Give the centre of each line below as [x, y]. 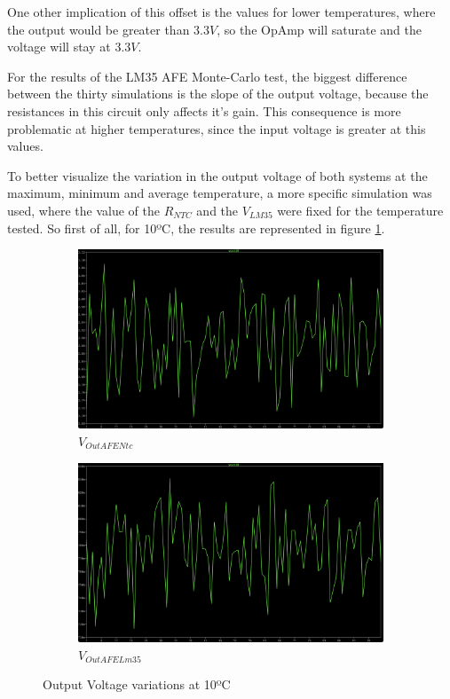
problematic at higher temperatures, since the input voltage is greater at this [217, 128]
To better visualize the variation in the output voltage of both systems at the [217, 175]
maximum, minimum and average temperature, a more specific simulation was [220, 193]
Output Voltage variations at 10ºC [137, 684]
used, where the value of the [83, 210]
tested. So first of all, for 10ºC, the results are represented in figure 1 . [196, 228]
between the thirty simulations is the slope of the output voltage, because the [218, 94]
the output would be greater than [99, 29]
